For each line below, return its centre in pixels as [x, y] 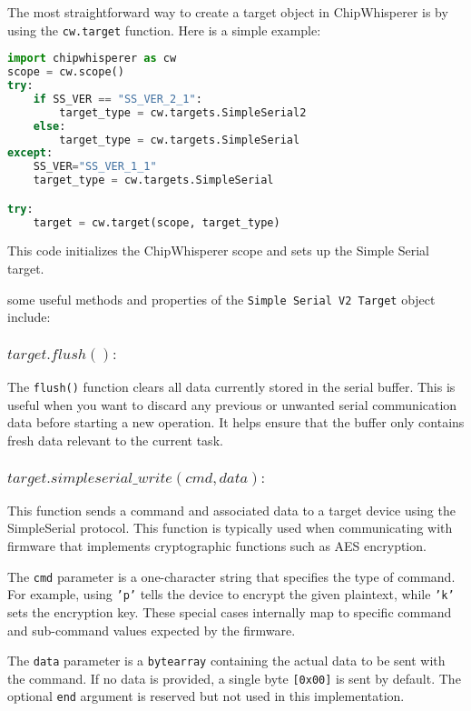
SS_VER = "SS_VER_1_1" [95, 167]
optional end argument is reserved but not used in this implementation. [206, 696]
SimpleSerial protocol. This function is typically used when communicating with [230, 528]
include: [29, 317]
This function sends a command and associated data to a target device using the [231, 510]
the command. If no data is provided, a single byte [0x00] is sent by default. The [234, 678]
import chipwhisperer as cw [92, 59]
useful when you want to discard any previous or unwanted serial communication [232, 404]
